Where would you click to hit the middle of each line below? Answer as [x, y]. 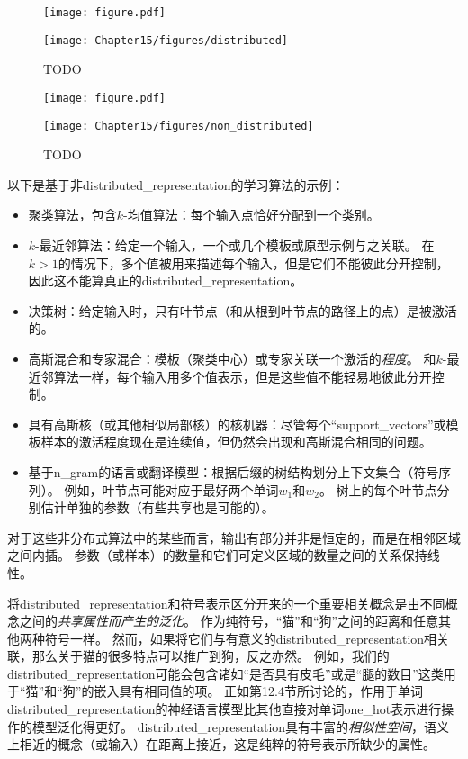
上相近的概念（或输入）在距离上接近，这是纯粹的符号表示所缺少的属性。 [221, 744]
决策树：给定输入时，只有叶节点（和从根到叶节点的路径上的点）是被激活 [243, 310]
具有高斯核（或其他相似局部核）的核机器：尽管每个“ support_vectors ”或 [237, 424]
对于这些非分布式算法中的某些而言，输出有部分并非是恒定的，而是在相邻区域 [234, 537]
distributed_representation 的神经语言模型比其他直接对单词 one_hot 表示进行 [225, 709]
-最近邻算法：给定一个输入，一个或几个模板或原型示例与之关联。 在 [235, 245]
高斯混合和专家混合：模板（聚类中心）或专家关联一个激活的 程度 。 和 [232, 358]
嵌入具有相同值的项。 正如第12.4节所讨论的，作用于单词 [258, 691]
